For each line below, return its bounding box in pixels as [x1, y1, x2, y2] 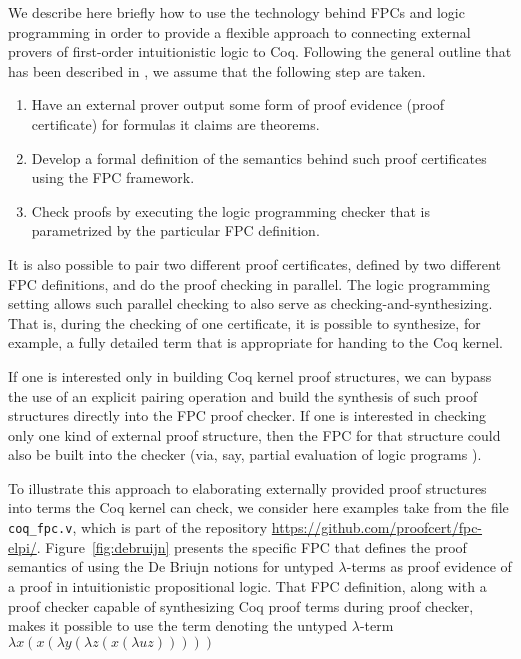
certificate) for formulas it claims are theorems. [31, 113, 320, 134]
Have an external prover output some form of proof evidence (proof [31, 94, 444, 115]
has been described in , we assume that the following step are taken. [8, 60, 426, 81]
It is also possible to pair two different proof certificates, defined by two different [8, 253, 501, 274]
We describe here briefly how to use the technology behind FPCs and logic [8, 2, 465, 22]
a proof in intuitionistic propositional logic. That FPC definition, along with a [8, 575, 487, 596]
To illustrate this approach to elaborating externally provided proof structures [8, 477, 487, 498]
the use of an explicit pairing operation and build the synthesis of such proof [8, 385, 478, 406]
